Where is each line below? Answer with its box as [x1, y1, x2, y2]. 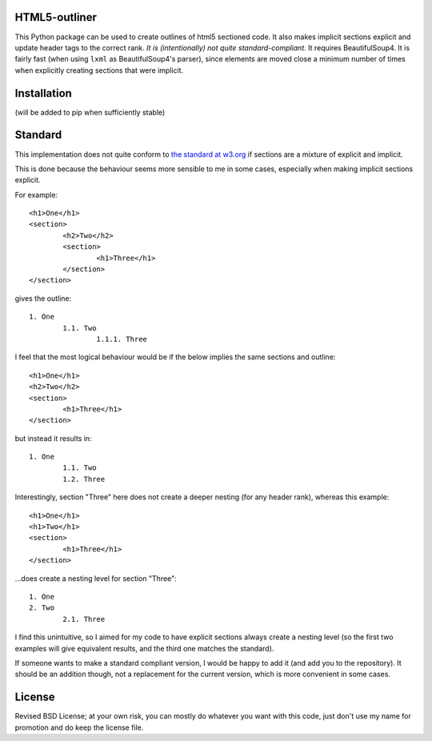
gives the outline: [14, 293, 72, 303]
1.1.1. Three [96, 334, 148, 343]
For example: [14, 190, 58, 199]
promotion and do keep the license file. [14, 723, 144, 732]
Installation [14, 86, 72, 100]
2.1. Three [62, 615, 106, 623]
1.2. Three [62, 475, 106, 483]
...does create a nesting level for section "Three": [14, 573, 178, 583]
